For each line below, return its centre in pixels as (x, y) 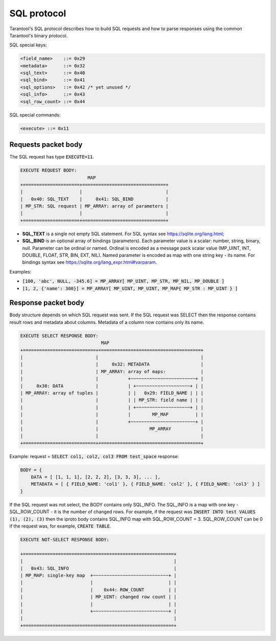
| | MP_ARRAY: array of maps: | (112, 371)
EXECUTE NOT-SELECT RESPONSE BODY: (65, 540)
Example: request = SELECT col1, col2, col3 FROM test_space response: (94, 456)
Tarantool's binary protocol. (39, 35)
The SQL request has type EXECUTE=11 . (52, 157)
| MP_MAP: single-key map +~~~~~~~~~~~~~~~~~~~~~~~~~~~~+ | (98, 575)
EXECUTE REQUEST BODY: (49, 170)
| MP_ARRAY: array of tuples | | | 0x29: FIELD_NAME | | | (112, 393)
